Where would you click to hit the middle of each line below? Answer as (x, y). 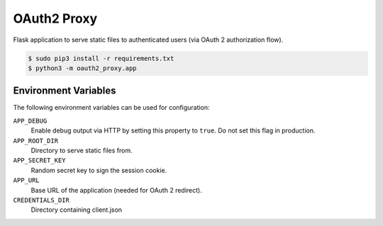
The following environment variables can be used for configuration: (111, 108)
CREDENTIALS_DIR (41, 200)
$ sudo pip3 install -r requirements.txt (101, 58)
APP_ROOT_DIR (36, 141)
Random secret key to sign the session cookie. (99, 170)
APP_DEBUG (30, 121)
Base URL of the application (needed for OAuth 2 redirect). (116, 190)
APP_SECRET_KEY (40, 160)
